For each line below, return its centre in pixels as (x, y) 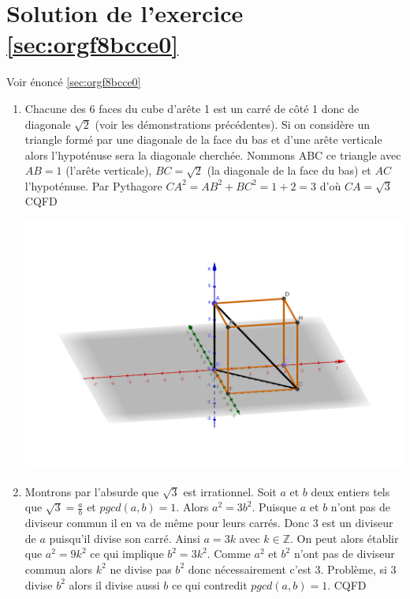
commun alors (59, 569)
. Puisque (274, 507)
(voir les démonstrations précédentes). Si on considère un (233, 124)
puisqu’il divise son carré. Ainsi (125, 538)
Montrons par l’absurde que (92, 491)
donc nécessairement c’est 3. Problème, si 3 (292, 569)
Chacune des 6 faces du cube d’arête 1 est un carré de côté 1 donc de (192, 108)
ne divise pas (141, 569)
